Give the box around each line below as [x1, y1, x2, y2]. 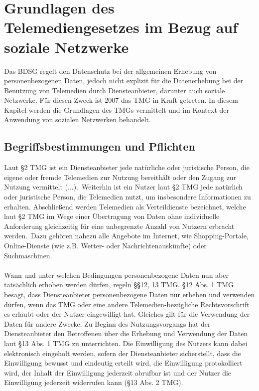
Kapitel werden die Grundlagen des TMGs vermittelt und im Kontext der [4, 104, 230, 115]
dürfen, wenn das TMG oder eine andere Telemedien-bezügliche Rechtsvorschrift [4, 299, 250, 309]
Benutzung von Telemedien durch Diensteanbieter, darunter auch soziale [4, 85, 225, 95]
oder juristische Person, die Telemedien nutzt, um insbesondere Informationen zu [4, 192, 251, 202]
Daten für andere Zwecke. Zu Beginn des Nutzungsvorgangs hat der [4, 318, 211, 329]
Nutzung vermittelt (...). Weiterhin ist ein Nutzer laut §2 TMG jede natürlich [4, 182, 243, 192]
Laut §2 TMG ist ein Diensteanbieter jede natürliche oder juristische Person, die [4, 162, 250, 173]
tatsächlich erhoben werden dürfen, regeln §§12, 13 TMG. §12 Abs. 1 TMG [4, 279, 234, 290]
